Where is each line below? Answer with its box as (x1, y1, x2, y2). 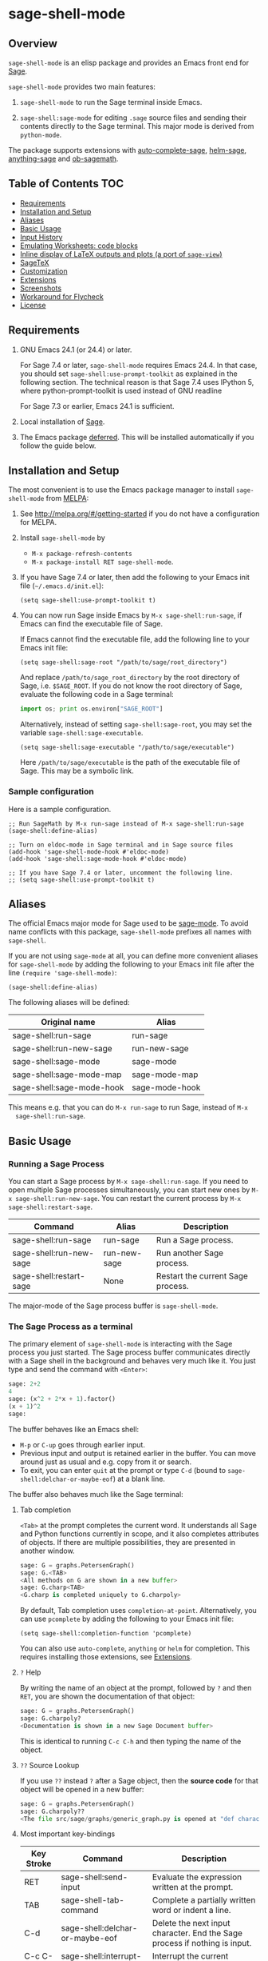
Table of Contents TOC (8, 177, 124, 190)
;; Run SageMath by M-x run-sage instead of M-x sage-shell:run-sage (8, 819, 245, 828)
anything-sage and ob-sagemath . (8, 154, 119, 163)
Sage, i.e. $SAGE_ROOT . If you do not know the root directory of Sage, (19, 681, 242, 690)
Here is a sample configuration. (8, 804, 112, 814)
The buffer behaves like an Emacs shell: (8, 1424, 140, 1434)
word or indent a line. (152, 1905, 231, 1916)
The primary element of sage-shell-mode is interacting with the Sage (8, 1339, 233, 1349)
